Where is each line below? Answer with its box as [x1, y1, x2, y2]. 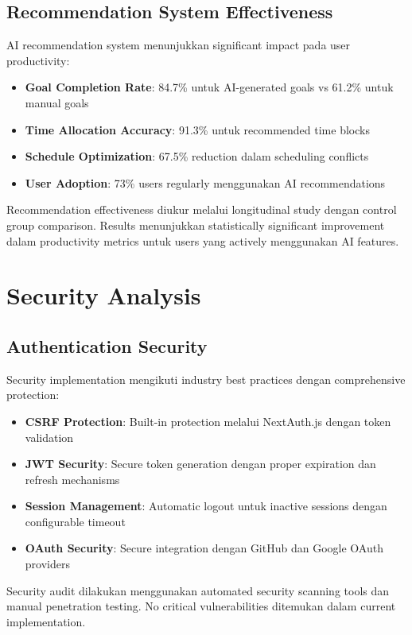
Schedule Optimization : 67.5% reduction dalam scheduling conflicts [25, 148, 369, 165]
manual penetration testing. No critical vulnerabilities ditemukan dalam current [6, 598, 396, 614]
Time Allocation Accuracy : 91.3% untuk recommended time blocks [25, 121, 370, 137]
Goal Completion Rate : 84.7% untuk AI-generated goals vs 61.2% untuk [25, 79, 394, 95]
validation [25, 428, 74, 445]
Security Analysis [6, 279, 201, 312]
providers [25, 556, 70, 572]
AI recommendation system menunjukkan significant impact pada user [6, 37, 351, 53]
